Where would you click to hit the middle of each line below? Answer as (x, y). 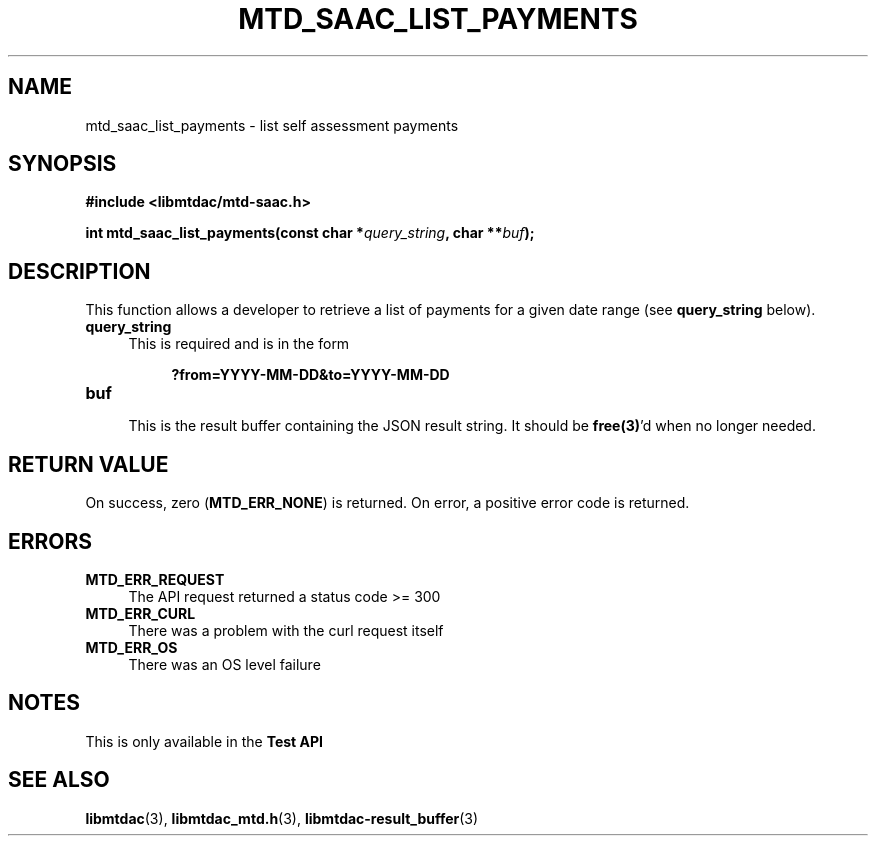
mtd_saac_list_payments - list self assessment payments (272, 125)
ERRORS (50, 541)
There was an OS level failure (224, 664)
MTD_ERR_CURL (140, 613)
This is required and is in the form (239, 344)
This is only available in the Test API (204, 741)
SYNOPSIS (62, 164)
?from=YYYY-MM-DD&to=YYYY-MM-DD (310, 375)
